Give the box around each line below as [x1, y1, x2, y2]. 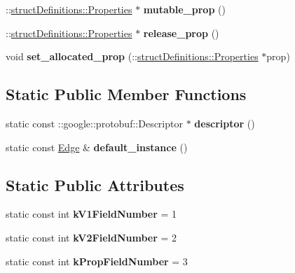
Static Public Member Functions [6, 83, 247, 105]
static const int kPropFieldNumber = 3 [6, 253, 188, 268]
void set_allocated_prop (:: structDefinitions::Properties [6, 49, 259, 64]
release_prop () [143, 25, 219, 40]
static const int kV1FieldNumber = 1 [6, 206, 177, 221]
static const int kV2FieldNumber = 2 [6, 230, 177, 244]
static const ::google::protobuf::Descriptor [6, 115, 183, 130]
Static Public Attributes [6, 174, 184, 195]
